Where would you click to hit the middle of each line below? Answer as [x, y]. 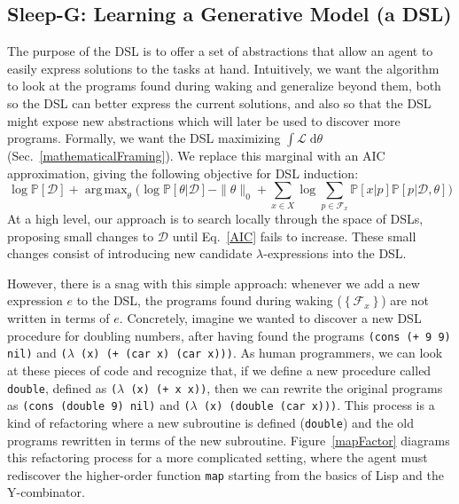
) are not [405, 300]
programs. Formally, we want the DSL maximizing [144, 138]
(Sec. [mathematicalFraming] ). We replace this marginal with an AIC [196, 156]
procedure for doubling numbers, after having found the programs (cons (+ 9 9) [229, 335]
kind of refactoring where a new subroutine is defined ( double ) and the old [211, 422]
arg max [106, 190]
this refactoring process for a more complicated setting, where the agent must [218, 457]
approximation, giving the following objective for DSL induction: [183, 173]
